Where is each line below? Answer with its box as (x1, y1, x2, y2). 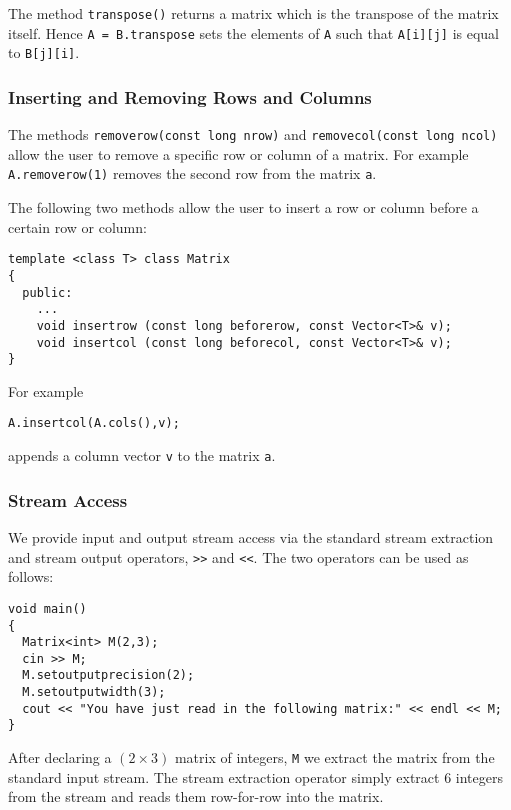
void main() (8, 601, 87, 616)
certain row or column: (8, 216, 147, 237)
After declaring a (8, 747, 112, 768)
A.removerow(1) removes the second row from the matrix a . (8, 163, 377, 184)
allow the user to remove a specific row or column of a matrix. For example (8, 143, 469, 164)
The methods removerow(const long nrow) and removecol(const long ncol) (8, 124, 498, 145)
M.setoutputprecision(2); (22, 668, 195, 683)
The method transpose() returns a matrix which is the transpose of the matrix (8, 3, 499, 23)
